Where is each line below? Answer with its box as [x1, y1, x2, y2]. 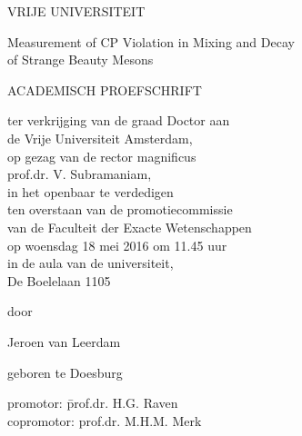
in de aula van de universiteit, [7, 253, 174, 272]
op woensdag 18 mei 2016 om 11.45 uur [7, 235, 227, 254]
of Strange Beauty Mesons [7, 50, 154, 69]
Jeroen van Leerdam [7, 332, 121, 351]
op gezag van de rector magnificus [7, 146, 196, 165]
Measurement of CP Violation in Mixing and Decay [7, 32, 295, 51]
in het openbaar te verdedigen [7, 182, 174, 201]
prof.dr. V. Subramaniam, [7, 164, 152, 183]
